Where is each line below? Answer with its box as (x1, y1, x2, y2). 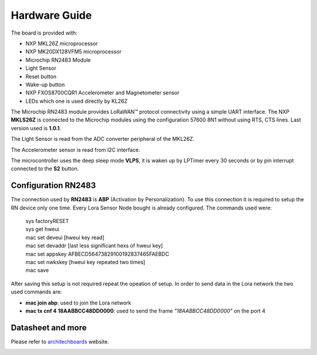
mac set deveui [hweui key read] (25, 234, 105, 241)
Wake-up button (25, 81, 65, 88)
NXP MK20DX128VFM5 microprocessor (25, 48, 122, 55)
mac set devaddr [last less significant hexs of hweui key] (25, 242, 163, 249)
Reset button (25, 73, 57, 80)
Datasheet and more (11, 323, 87, 333)
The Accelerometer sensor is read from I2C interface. (11, 146, 140, 153)
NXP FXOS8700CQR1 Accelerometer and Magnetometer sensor (25, 89, 180, 96)
